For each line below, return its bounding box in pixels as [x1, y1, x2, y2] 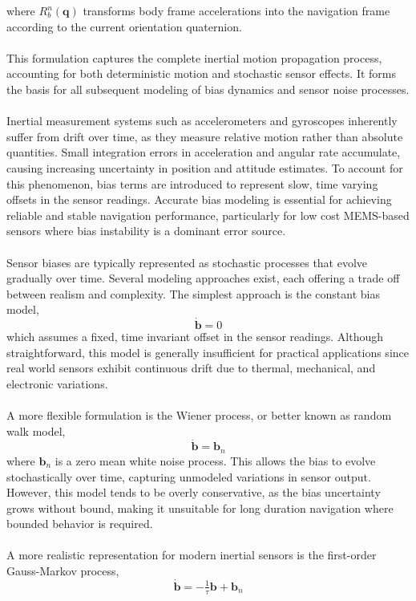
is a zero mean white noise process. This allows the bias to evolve [55, 452, 376, 469]
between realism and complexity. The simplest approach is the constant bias [6, 285, 381, 302]
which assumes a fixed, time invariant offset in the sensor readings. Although [6, 328, 384, 345]
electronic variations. [6, 375, 108, 392]
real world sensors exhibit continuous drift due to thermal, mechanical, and [6, 359, 376, 376]
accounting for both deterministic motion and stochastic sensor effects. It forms [6, 65, 396, 82]
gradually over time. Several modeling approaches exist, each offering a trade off [6, 270, 400, 286]
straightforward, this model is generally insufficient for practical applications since [6, 343, 409, 360]
